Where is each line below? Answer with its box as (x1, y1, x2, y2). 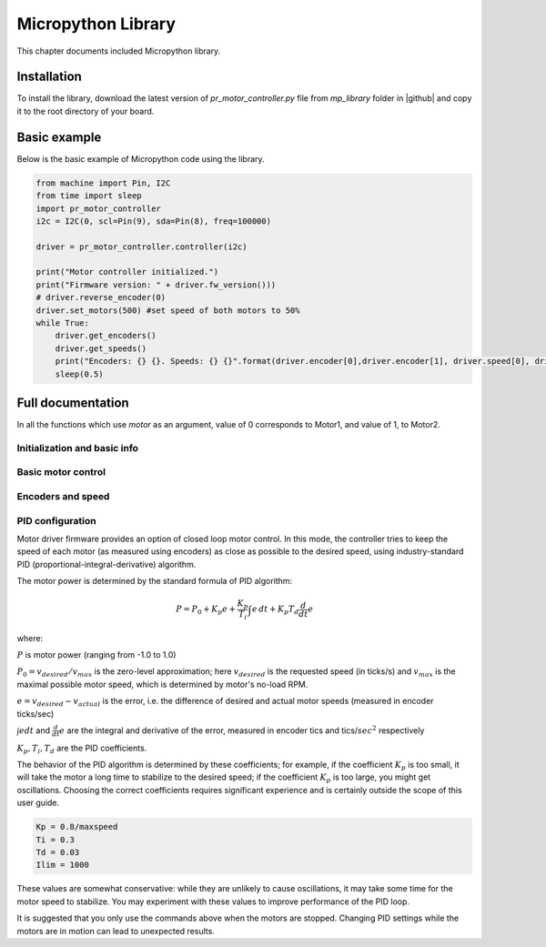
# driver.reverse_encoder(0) (35, 292, 167, 303)
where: (16, 632, 44, 643)
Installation (16, 69, 82, 85)
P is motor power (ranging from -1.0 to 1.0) (16, 649, 177, 660)
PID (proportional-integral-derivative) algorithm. (16, 559, 197, 569)
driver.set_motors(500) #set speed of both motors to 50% (35, 305, 300, 316)
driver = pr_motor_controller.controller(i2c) (35, 241, 248, 252)
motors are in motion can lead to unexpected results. (16, 925, 216, 936)
